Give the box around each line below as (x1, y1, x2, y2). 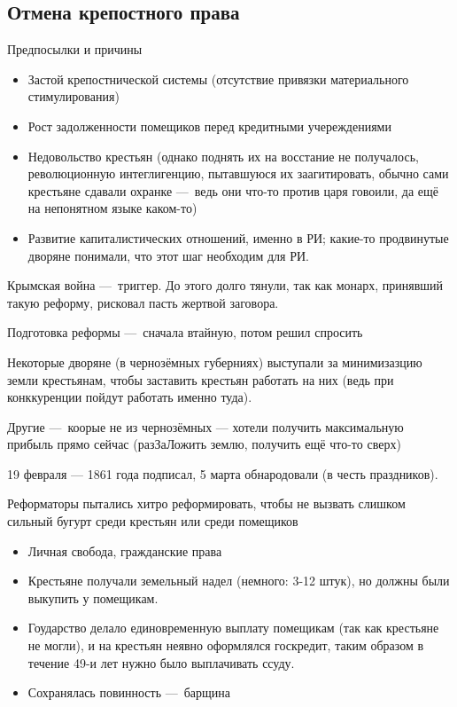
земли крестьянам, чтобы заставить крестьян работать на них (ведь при (7, 370, 394, 389)
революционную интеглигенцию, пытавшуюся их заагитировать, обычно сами (27, 164, 449, 183)
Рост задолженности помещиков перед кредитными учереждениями (27, 116, 391, 135)
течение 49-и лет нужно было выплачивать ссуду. (27, 653, 295, 672)
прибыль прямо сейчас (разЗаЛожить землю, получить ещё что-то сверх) (7, 435, 401, 453)
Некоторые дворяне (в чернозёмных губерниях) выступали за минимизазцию (7, 352, 422, 371)
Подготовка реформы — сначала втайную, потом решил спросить (7, 323, 363, 342)
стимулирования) (27, 87, 120, 106)
